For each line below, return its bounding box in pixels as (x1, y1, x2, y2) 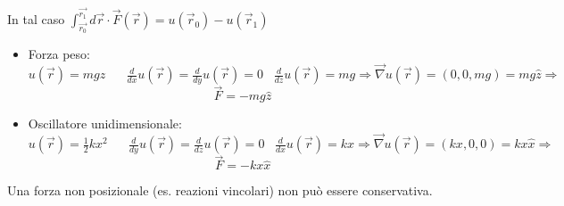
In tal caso (7, 10, 65, 29)
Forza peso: (28, 45, 90, 63)
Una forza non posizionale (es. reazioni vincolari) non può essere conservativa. (7, 181, 433, 200)
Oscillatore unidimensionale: (28, 114, 182, 133)
